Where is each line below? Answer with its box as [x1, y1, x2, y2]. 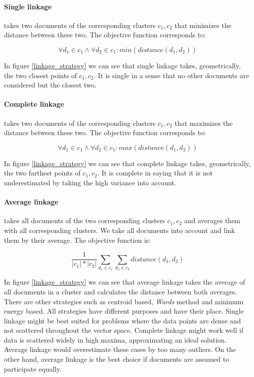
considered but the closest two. [4, 80, 97, 90]
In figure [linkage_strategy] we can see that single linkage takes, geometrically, [4, 60, 241, 70]
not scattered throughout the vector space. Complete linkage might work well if [4, 325, 244, 335]
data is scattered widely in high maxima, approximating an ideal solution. [4, 334, 227, 345]
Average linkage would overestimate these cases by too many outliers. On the [4, 344, 236, 354]
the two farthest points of [4, 168, 81, 178]
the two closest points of [4, 70, 77, 80]
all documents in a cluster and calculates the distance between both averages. [4, 286, 237, 296]
